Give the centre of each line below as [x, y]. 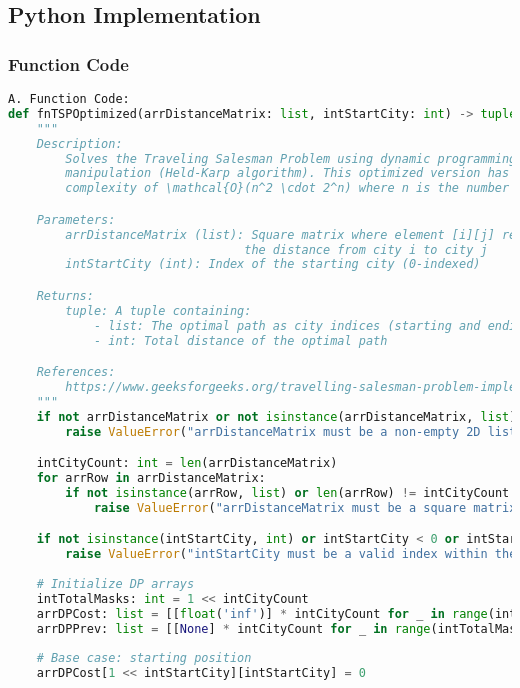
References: [76, 372]
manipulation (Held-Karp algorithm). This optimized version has [287, 173]
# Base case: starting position [144, 658]
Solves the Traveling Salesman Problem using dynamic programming [291, 158]
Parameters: [76, 219]
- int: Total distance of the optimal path [240, 340]
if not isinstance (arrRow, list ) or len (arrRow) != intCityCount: [291, 492]
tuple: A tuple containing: [158, 310]
